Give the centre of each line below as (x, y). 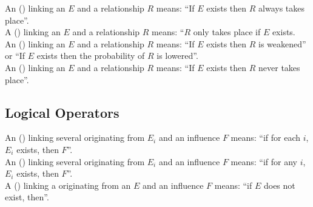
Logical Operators (62, 112)
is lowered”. (177, 56)
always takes (281, 8)
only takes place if (227, 32)
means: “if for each (266, 137)
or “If (15, 56)
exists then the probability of (91, 56)
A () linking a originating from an (68, 185)
